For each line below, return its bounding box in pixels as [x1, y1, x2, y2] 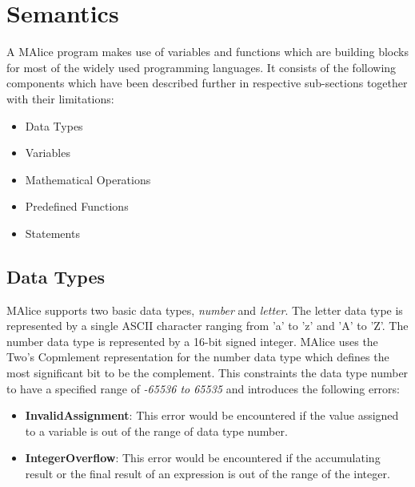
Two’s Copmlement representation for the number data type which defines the [6, 348, 389, 365]
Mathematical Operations [25, 171, 151, 187]
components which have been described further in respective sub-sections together [6, 74, 408, 91]
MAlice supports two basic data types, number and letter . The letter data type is [6, 301, 403, 318]
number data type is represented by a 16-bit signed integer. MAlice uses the [6, 332, 378, 349]
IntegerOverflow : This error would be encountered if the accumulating [25, 449, 381, 466]
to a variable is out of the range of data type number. [25, 422, 288, 439]
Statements [25, 224, 80, 241]
